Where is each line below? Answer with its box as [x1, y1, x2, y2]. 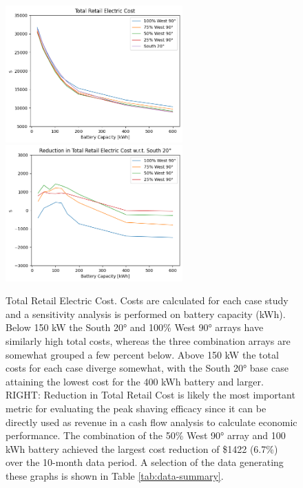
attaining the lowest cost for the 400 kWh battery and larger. [6, 374, 264, 388]
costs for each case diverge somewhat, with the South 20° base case [6, 361, 289, 375]
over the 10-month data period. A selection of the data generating [6, 455, 284, 469]
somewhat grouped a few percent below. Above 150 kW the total [6, 347, 279, 361]
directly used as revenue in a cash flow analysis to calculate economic [6, 414, 297, 429]
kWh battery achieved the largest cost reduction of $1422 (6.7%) [6, 441, 278, 456]
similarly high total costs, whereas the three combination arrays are [6, 334, 291, 348]
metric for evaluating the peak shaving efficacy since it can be [6, 401, 267, 415]
